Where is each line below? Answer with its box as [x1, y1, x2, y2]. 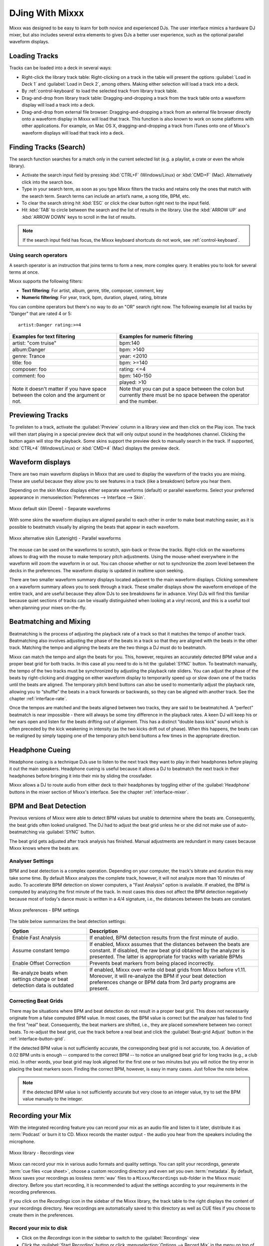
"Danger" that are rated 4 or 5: [9, 311, 72, 316]
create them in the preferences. [9, 1212, 74, 1218]
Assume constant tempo [12, 947, 70, 954]
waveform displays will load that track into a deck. [21, 130, 125, 136]
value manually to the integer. [22, 1095, 83, 1101]
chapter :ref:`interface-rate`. [9, 696, 67, 702]
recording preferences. [9, 1189, 57, 1195]
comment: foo [12, 372, 45, 379]
